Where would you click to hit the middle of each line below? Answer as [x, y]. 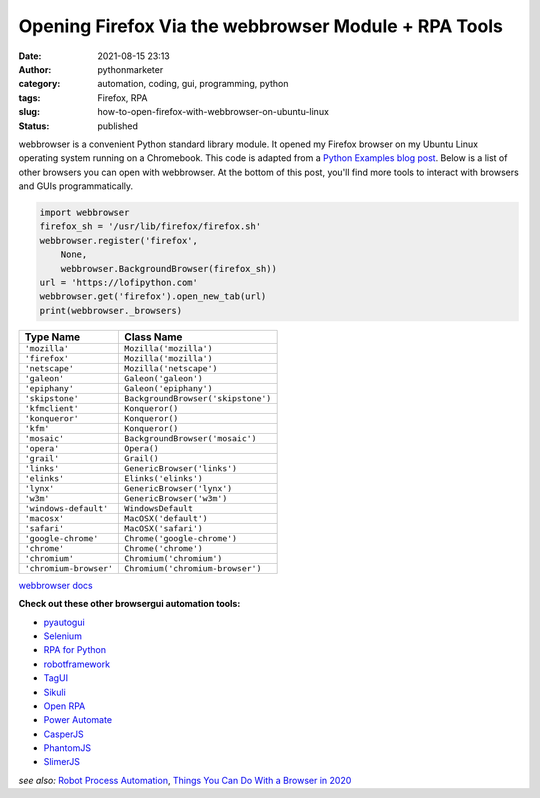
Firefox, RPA [122, 97]
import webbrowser [84, 213]
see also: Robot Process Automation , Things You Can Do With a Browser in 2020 [185, 780]
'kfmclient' [51, 408]
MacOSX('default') [166, 518]
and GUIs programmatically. [76, 186]
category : [39, 84]
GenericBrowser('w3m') [176, 498]
